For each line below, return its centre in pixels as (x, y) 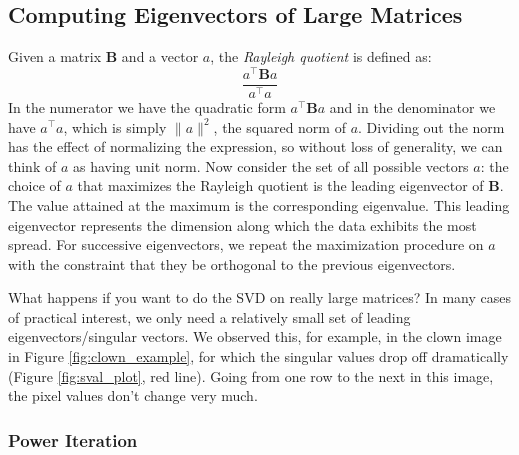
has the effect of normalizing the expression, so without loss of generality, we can (255, 146)
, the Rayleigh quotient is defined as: (321, 56)
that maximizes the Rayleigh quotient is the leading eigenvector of (280, 185)
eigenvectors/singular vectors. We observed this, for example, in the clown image (255, 336)
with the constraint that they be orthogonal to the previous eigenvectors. (232, 263)
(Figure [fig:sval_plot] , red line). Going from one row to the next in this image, (251, 375)
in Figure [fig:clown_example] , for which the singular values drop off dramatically (258, 356)
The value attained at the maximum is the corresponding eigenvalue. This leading (259, 204)
